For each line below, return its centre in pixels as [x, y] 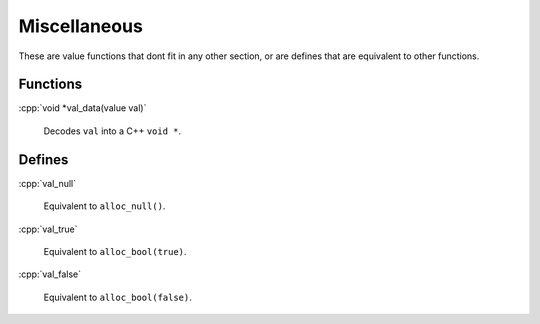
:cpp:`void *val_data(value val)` [82, 108]
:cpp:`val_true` [48, 229]
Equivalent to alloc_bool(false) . [117, 297]
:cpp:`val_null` [47, 183]
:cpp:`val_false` [50, 274]
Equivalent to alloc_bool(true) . [115, 251]
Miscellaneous [81, 26]
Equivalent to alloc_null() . [104, 206]
